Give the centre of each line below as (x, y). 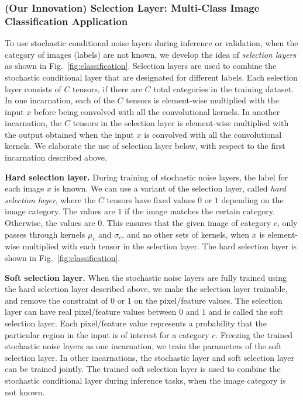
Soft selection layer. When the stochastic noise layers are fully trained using (146, 277)
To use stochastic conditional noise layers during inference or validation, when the (151, 43)
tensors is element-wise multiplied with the (202, 100)
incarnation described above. (56, 157)
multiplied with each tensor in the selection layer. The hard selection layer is (160, 246)
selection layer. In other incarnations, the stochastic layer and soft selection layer (149, 357)
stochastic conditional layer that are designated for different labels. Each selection (151, 77)
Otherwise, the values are (50, 223)
